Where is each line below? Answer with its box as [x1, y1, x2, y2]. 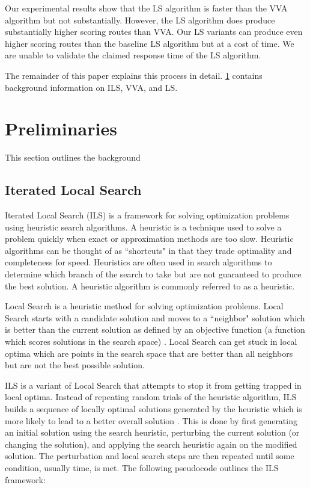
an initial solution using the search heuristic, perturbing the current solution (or [5, 426, 300, 439]
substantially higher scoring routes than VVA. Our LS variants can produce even [5, 25, 303, 38]
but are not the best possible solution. [5, 359, 145, 371]
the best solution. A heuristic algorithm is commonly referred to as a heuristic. [5, 279, 295, 292]
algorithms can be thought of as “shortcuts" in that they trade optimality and [5, 244, 292, 256]
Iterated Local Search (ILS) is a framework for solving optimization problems [5, 209, 290, 221]
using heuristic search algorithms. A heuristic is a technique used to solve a [5, 220, 282, 233]
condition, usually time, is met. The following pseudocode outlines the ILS [5, 461, 279, 474]
